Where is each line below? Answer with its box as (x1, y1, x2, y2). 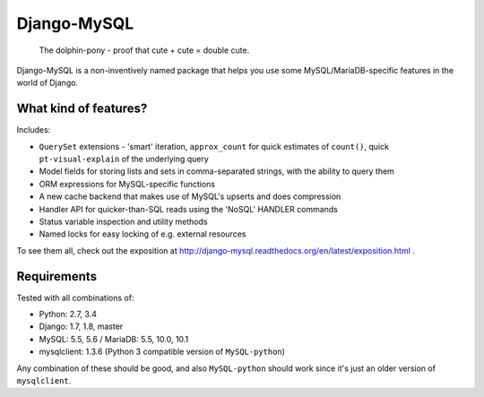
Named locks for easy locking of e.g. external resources (39, 229, 246, 239)
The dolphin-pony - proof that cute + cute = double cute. (39, 45, 250, 56)
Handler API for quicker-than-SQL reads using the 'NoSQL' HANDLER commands (39, 203, 338, 214)
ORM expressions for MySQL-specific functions (39, 178, 215, 189)
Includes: (16, 125, 51, 135)
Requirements (16, 269, 98, 284)
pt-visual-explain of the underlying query (39, 153, 210, 165)
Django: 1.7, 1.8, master (39, 321, 124, 332)
